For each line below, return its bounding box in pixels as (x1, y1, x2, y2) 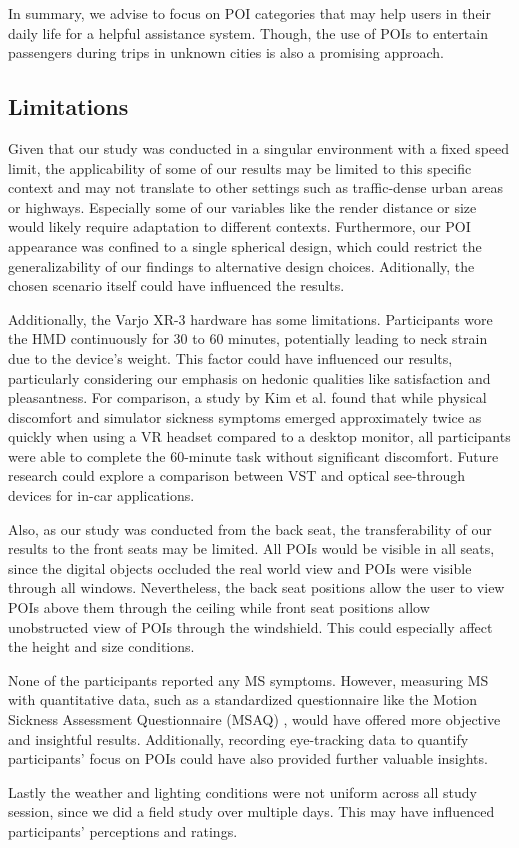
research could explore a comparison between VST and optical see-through (8, 465, 465, 486)
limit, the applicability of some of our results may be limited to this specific (8, 157, 472, 178)
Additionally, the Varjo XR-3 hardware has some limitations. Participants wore (8, 308, 493, 329)
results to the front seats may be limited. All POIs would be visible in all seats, (8, 538, 495, 559)
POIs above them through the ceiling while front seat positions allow (8, 597, 430, 618)
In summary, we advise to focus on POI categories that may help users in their (8, 3, 491, 23)
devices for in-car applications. (8, 485, 195, 506)
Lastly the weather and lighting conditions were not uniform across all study (8, 781, 477, 802)
